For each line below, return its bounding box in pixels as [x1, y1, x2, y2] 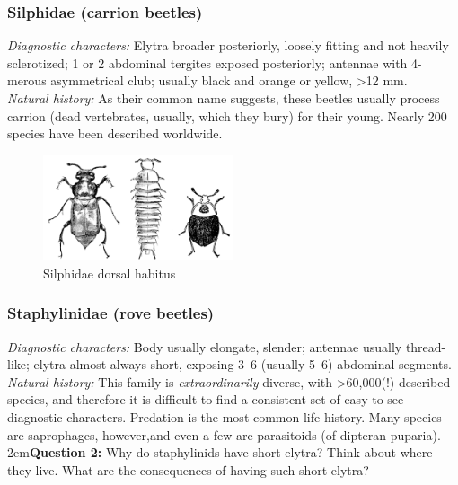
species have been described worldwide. [7, 124, 223, 143]
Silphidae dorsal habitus [43, 263, 176, 282]
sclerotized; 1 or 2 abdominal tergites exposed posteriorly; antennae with [7, 53, 408, 72]
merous [7, 71, 47, 90]
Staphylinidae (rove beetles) [7, 302, 215, 324]
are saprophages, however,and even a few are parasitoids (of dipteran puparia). [7, 425, 441, 444]
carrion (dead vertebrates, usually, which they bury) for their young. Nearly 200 [7, 106, 447, 125]
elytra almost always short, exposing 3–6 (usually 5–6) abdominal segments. [33, 355, 452, 374]
